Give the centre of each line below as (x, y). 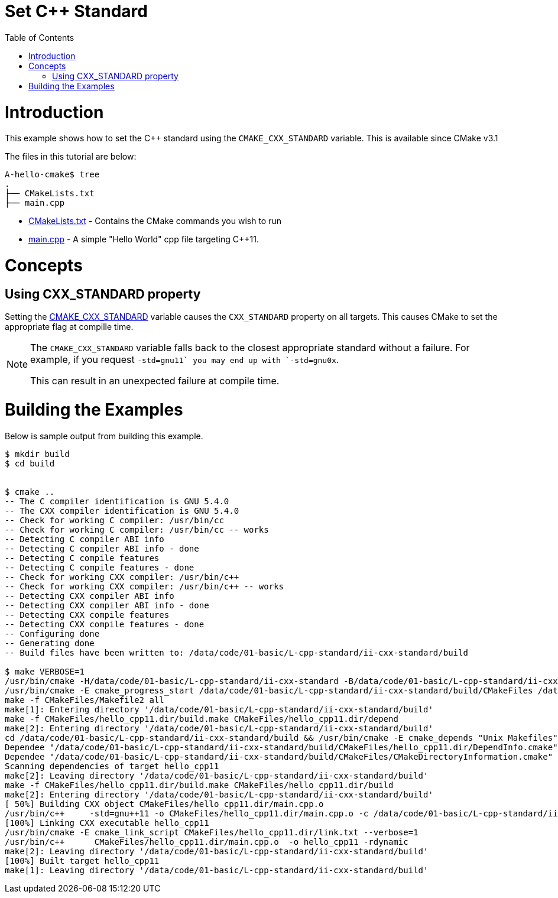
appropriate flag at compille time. (69, 327)
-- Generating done (50, 643)
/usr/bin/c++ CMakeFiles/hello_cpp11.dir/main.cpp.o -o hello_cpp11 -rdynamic (207, 842)
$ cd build (30, 463)
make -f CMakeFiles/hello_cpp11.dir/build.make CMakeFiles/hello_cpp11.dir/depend (202, 719)
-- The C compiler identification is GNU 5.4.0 (117, 501)
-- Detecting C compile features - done (100, 567)
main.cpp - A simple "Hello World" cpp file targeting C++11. (144, 239)
